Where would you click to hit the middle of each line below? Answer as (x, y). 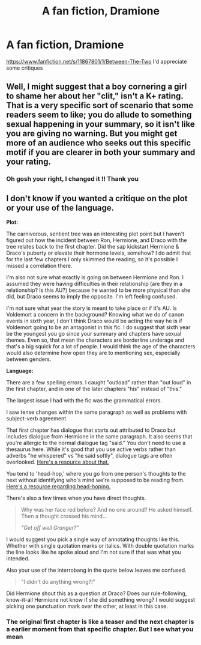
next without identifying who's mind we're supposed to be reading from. (95, 480)
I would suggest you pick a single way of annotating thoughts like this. (93, 539)
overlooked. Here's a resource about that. (58, 462)
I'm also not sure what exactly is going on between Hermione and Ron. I (95, 277)
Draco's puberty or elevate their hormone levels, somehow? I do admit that (99, 253)
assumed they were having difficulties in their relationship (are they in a (94, 284)
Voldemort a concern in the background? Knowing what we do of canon (95, 315)
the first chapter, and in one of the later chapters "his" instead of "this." (94, 389)
